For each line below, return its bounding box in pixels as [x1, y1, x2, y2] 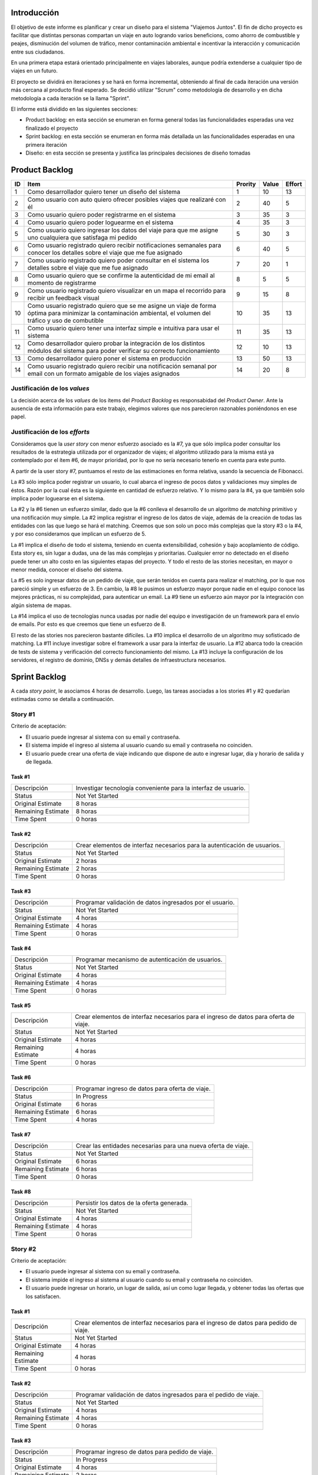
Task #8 [11, 1188, 31, 1195]
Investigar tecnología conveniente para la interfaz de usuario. [75, 784, 246, 792]
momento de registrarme [27, 278, 97, 287]
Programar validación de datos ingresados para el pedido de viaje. [75, 1391, 260, 1399]
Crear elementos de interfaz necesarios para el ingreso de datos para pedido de [74, 1319, 297, 1327]
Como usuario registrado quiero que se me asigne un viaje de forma [27, 301, 217, 310]
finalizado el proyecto [25, 124, 78, 132]
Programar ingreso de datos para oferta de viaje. [75, 1084, 211, 1093]
